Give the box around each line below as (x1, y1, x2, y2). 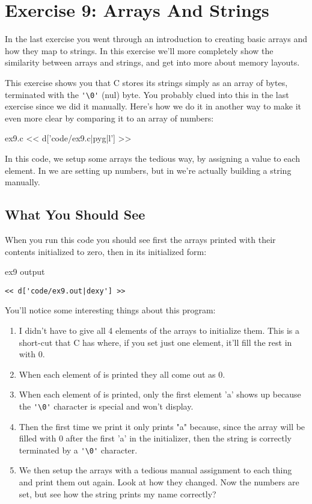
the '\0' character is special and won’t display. (19, 399, 194, 412)
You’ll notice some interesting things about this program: (5, 304, 216, 316)
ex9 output (5, 265, 45, 278)
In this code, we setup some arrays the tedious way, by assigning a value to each (5, 152, 300, 164)
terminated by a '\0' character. (19, 443, 138, 456)
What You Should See (5, 205, 145, 224)
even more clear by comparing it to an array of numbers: (5, 111, 214, 124)
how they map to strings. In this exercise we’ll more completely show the (5, 44, 274, 57)
